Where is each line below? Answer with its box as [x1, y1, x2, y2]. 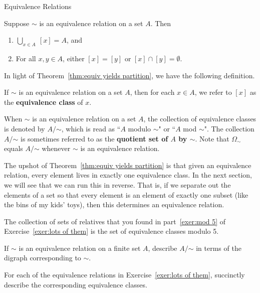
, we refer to [194, 87, 232, 97]
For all [16, 53, 36, 63]
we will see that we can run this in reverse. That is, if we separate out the [4, 179, 231, 190]
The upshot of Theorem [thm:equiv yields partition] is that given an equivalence [4, 160, 251, 170]
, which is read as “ [61, 123, 121, 133]
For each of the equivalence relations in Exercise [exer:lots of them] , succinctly [4, 269, 245, 280]
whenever [42, 143, 71, 154]
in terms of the [196, 242, 241, 253]
